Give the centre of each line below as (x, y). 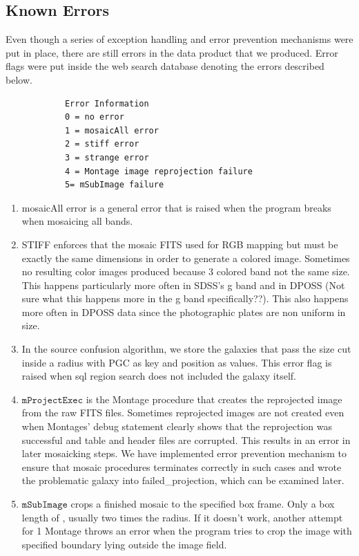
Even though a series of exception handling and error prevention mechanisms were (179, 39)
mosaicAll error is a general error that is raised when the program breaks (176, 207)
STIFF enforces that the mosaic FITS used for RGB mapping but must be (180, 244)
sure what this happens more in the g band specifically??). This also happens (185, 298)
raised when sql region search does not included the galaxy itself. (159, 376)
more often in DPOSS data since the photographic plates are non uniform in (184, 312)
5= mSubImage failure (114, 185)
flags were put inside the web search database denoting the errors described (165, 66)
